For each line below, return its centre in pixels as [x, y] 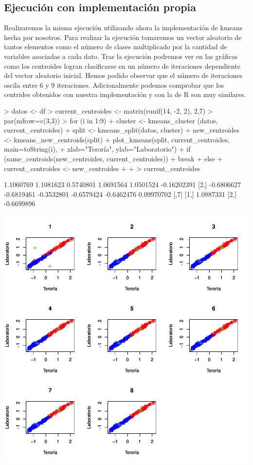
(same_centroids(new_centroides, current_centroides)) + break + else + [113, 158]
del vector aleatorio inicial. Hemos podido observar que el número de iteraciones [123, 75]
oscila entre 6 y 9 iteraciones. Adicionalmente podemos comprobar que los [114, 85]
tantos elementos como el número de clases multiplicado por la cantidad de [116, 47]
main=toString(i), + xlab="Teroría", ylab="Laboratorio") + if [97, 149]
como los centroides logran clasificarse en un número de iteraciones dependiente [122, 66]
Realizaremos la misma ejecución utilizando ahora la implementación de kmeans [123, 28]
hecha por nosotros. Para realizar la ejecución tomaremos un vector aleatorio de [123, 37]
